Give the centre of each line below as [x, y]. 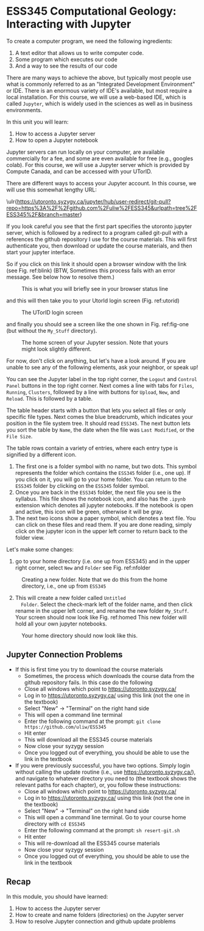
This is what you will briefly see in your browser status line [95, 288]
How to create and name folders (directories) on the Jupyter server [99, 915]
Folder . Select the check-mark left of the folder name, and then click [107, 604]
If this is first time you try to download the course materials [89, 669]
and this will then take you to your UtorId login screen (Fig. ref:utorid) [93, 301]
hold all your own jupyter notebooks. [61, 624]
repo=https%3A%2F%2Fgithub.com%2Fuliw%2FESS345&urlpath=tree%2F [102, 208]
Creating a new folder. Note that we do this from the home [94, 579]
